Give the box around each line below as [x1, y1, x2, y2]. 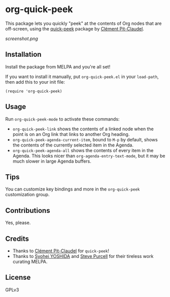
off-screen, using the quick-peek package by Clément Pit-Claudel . [5, 25, 145, 31]
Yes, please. [5, 219, 31, 226]
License [5, 273, 31, 282]
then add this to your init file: [5, 79, 65, 85]
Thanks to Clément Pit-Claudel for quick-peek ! [12, 248, 109, 254]
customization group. [5, 192, 50, 198]
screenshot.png [5, 35, 38, 42]
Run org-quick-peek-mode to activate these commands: [5, 116, 120, 122]
